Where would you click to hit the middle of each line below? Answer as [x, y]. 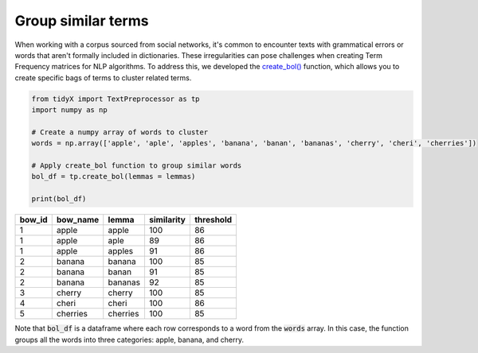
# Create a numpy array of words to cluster [120, 132]
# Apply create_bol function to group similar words [137, 166]
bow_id [33, 220]
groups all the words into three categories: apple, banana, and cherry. [129, 339]
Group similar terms [82, 21]
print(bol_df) [59, 199]
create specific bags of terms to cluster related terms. [103, 78]
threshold [213, 220]
